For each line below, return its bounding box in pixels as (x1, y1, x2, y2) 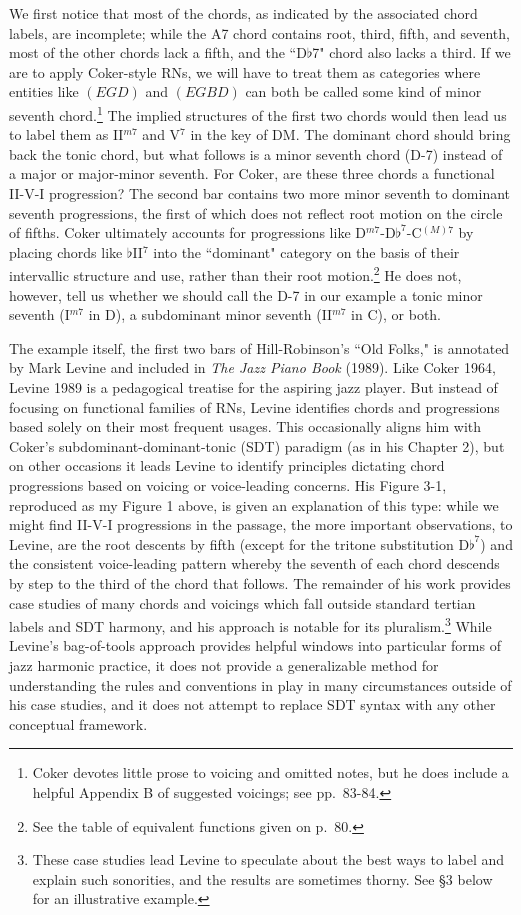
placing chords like (9, 241, 123, 262)
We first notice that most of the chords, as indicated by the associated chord (9, 3, 478, 23)
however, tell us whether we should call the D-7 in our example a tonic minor (9, 284, 483, 305)
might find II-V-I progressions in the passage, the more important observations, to (9, 514, 513, 535)
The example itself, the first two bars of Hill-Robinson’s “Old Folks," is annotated (9, 337, 510, 358)
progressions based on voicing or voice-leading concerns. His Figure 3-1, (9, 474, 447, 495)
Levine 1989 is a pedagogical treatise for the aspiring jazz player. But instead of (9, 377, 498, 397)
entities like (9, 81, 79, 102)
